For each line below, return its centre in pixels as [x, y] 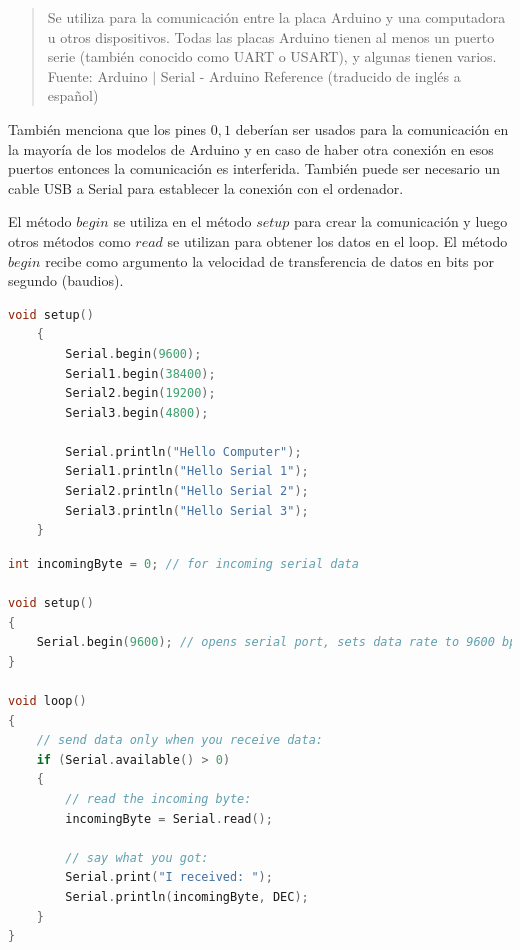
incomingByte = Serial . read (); [169, 818]
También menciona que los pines [107, 128]
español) [73, 95]
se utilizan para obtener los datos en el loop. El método [337, 240]
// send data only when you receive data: [179, 740]
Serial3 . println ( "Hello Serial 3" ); [187, 510]
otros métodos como [69, 240]
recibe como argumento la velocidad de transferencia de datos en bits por [269, 260]
